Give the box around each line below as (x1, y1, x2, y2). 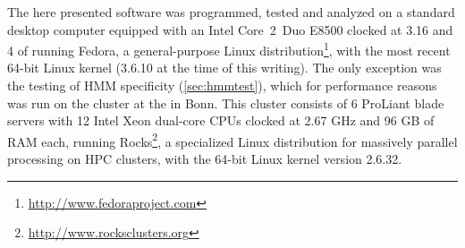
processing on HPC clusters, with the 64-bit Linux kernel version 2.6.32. (7, 150, 402, 168)
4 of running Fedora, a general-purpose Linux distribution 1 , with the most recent (7, 38, 451, 59)
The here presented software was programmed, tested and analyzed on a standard (7, 3, 455, 21)
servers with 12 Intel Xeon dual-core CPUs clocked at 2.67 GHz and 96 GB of (7, 111, 435, 130)
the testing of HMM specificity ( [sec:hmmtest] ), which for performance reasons (7, 76, 437, 95)
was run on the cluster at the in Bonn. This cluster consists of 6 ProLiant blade (7, 93, 444, 112)
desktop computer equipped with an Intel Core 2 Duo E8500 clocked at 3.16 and (7, 20, 453, 38)
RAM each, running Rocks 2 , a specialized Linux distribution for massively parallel (7, 129, 458, 150)
